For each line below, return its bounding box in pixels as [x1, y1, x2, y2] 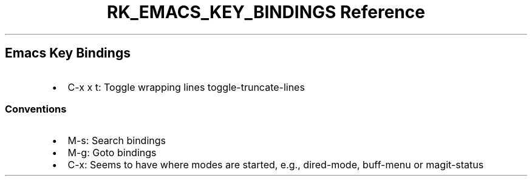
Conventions [5, 102, 67, 115]
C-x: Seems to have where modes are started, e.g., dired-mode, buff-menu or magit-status [67, 159, 484, 171]
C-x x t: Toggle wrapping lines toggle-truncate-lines [67, 81, 305, 93]
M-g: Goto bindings [67, 146, 157, 159]
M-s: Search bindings [67, 134, 166, 147]
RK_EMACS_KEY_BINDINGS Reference [107, 2, 425, 22]
